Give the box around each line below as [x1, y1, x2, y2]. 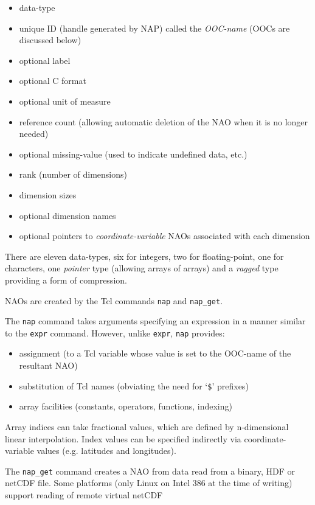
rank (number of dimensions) [19, 168, 127, 181]
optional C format [19, 74, 86, 87]
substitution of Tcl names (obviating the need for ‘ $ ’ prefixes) [19, 379, 249, 392]
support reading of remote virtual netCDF [5, 488, 163, 501]
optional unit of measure [19, 94, 111, 107]
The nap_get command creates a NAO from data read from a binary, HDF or [5, 464, 296, 477]
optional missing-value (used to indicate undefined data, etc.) [19, 147, 247, 160]
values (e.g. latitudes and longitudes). [36, 444, 176, 457]
